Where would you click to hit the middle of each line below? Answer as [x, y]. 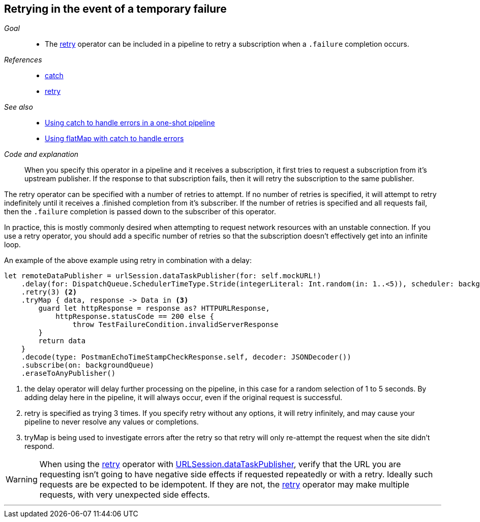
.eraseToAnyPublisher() [68, 373]
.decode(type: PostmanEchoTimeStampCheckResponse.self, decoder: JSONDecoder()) [186, 357]
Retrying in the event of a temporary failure [115, 9]
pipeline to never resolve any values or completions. [112, 422]
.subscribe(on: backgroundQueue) [88, 365]
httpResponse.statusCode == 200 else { [135, 317]
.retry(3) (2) [49, 292]
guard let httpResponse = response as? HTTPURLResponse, [154, 308]
